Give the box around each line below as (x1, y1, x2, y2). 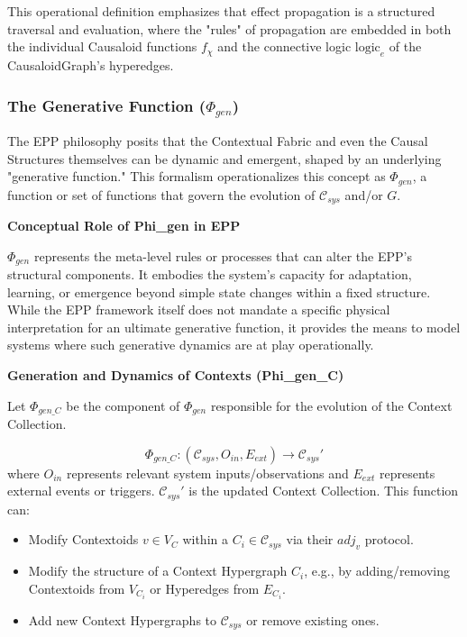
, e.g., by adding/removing (304, 561, 450, 580)
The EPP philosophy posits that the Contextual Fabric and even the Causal (7, 131, 428, 150)
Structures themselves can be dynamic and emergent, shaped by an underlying (7, 149, 442, 168)
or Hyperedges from (150, 578, 260, 597)
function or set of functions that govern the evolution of (7, 185, 316, 204)
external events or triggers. (7, 481, 155, 500)
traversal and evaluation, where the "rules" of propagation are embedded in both (7, 19, 452, 38)
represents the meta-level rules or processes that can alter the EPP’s (33, 246, 412, 265)
